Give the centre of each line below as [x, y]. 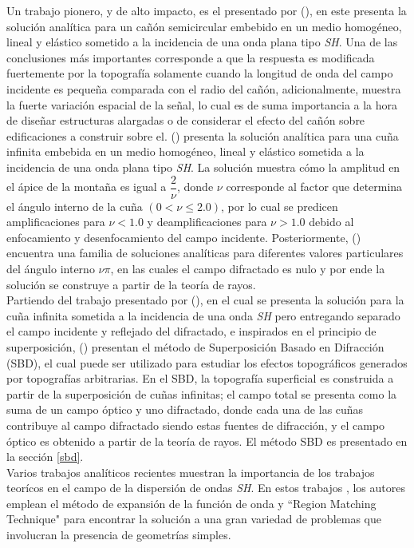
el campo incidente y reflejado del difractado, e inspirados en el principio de [191, 331]
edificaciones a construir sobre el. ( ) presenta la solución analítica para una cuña [203, 135]
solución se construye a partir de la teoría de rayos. [131, 284]
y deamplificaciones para [207, 222]
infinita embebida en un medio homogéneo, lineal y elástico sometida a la [185, 151]
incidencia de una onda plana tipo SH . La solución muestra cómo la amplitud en [203, 167]
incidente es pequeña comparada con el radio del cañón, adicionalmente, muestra [204, 88]
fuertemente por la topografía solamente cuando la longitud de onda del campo [200, 73]
